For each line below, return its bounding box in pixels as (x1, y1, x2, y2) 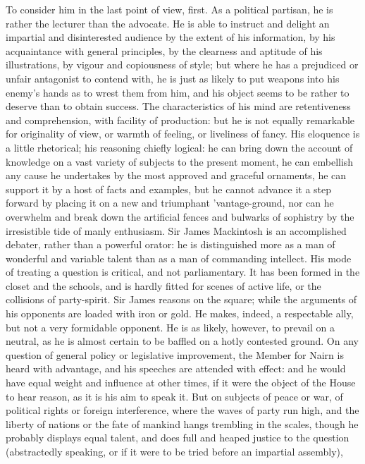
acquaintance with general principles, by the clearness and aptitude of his (6, 43, 323, 58)
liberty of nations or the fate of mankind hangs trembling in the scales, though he (6, 416, 359, 431)
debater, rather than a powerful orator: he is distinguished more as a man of (6, 237, 335, 252)
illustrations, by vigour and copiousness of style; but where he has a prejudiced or (6, 57, 359, 72)
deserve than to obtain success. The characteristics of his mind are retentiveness (6, 99, 351, 114)
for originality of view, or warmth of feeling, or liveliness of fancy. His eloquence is (6, 126, 360, 141)
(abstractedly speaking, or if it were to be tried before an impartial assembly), (6, 444, 343, 458)
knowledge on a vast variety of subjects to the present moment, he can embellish (6, 154, 354, 169)
